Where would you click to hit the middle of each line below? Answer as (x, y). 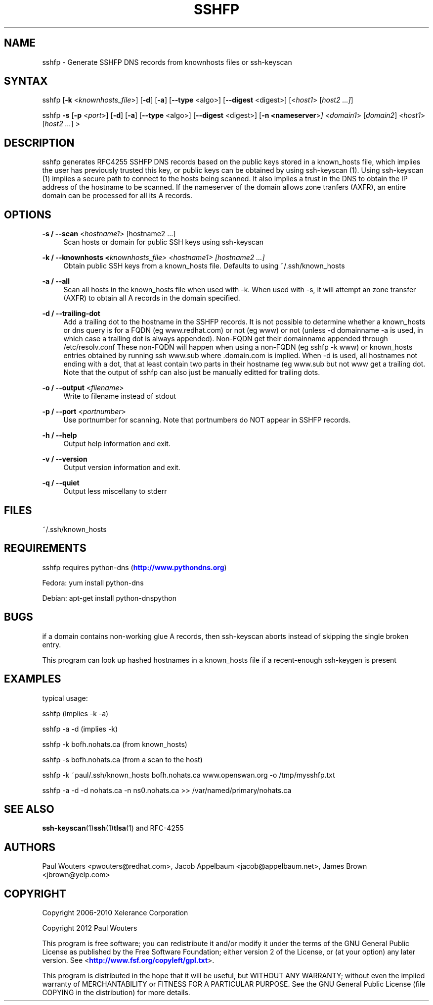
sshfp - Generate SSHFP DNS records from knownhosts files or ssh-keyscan (167, 62)
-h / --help (60, 435)
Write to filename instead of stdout (120, 396)
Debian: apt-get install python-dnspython (109, 598)
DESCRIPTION (39, 143)
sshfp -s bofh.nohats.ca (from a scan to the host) (122, 759)
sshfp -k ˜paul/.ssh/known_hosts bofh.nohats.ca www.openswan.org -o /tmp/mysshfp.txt (189, 775)
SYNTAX (26, 81)
